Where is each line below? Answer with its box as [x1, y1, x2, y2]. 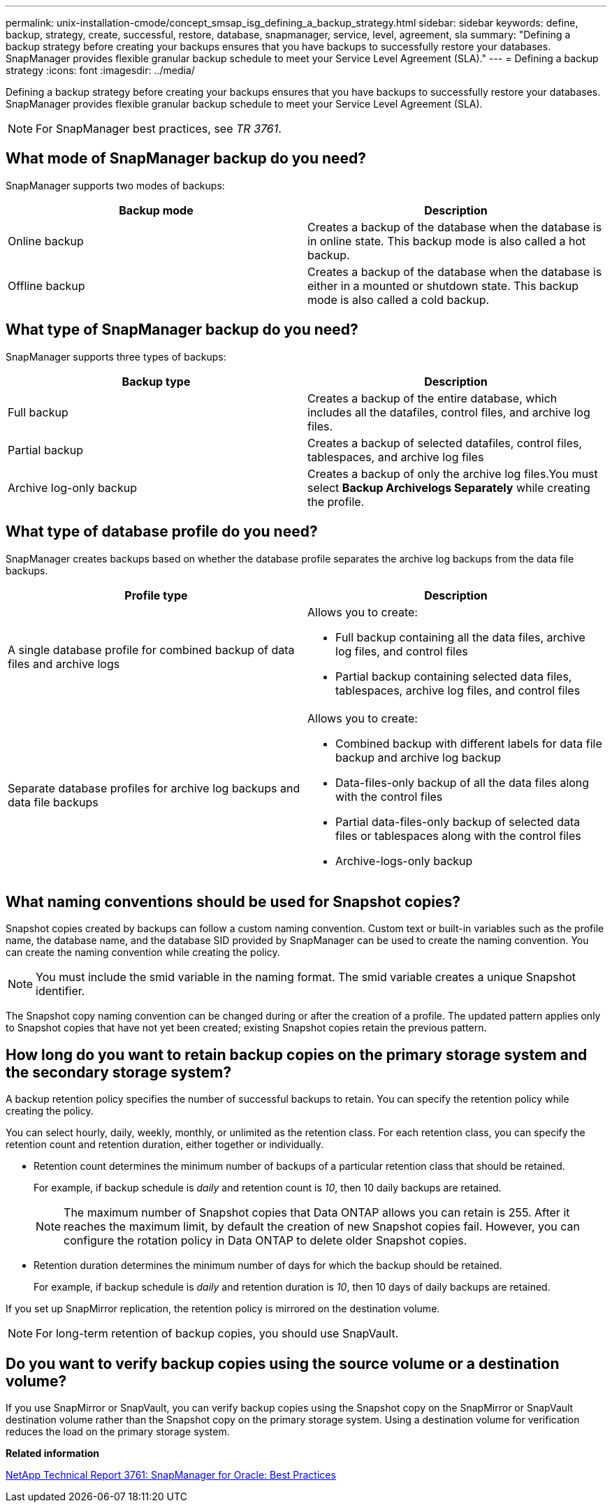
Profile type [124, 588, 188, 602]
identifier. [36, 984, 85, 999]
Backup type [122, 374, 191, 389]
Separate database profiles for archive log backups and [8, 781, 300, 795]
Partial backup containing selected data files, [335, 669, 572, 683]
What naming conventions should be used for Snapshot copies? [6, 892, 461, 911]
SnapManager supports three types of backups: [6, 350, 226, 363]
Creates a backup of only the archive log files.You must [307, 466, 598, 481]
